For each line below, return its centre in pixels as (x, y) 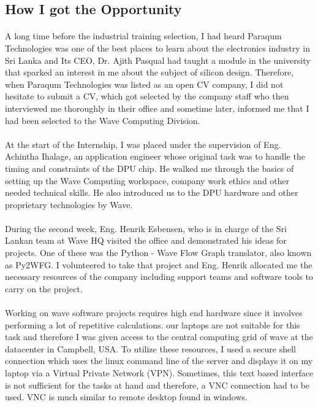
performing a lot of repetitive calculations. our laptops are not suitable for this (153, 324)
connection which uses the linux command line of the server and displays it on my (159, 361)
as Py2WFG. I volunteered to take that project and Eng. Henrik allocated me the (159, 264)
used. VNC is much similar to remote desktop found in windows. (126, 397)
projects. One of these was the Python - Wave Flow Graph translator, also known (158, 253)
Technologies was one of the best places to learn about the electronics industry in (157, 48)
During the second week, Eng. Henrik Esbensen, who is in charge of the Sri (146, 228)
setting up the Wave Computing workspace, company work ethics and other (147, 180)
